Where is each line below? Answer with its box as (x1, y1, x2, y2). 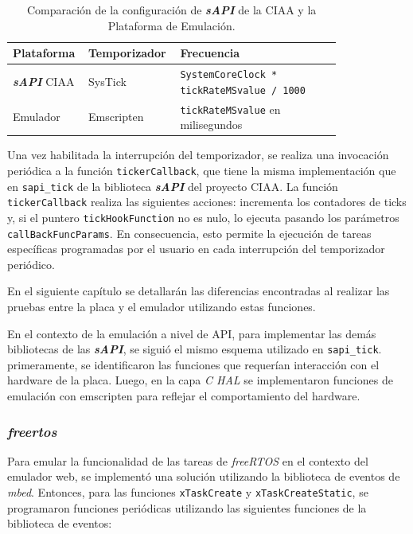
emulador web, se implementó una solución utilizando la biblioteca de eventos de (7, 468, 400, 485)
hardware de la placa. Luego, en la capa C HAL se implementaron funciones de (7, 372, 393, 388)
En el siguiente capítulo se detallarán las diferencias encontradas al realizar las (7, 283, 390, 299)
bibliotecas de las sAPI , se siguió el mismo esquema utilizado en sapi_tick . (7, 341, 382, 357)
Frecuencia (180, 45, 240, 61)
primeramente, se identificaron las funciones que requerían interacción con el (7, 356, 380, 372)
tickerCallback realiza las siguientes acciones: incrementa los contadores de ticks (7, 193, 407, 210)
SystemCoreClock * (180, 69, 278, 81)
